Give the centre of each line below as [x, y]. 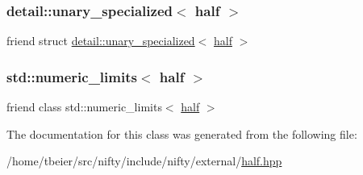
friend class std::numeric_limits [84, 107]
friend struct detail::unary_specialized [101, 41]
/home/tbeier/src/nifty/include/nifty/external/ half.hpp [144, 161]
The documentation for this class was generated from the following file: [182, 133]
